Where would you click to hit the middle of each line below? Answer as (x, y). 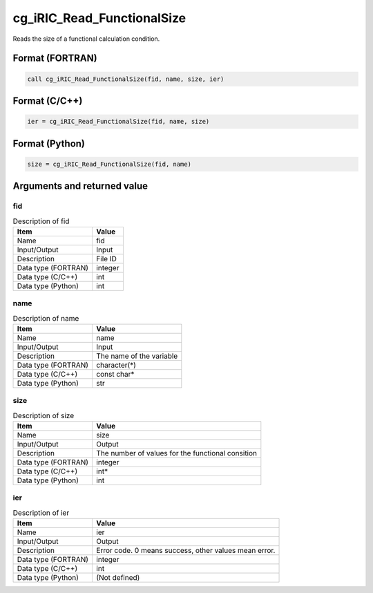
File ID (106, 258)
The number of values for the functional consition (177, 453)
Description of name (46, 318)
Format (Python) (49, 143)
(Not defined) (118, 578)
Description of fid (41, 221)
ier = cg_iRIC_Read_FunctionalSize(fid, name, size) (118, 122)
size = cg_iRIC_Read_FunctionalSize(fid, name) (109, 164)
